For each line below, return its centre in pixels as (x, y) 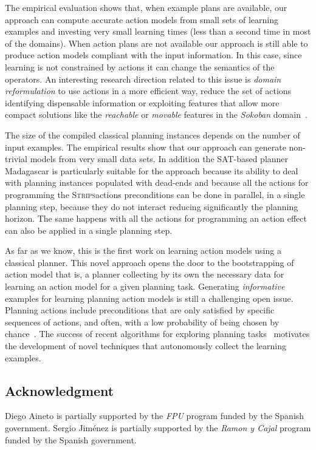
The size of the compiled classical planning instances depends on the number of (153, 135)
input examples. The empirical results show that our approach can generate (146, 147)
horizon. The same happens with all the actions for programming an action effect (156, 218)
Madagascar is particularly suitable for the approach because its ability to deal (152, 170)
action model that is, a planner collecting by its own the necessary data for (145, 274)
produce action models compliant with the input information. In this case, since (153, 55)
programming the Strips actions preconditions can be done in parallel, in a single (155, 194)
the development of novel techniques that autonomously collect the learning (146, 346)
